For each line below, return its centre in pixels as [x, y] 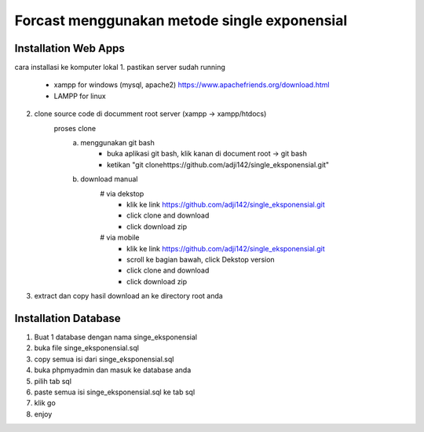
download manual [109, 179]
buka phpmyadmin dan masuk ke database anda [113, 370]
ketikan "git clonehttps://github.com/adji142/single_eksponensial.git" [218, 164]
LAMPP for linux [80, 96]
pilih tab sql [53, 381]
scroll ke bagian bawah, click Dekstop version [201, 259]
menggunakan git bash [117, 143]
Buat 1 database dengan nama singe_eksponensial [116, 337]
